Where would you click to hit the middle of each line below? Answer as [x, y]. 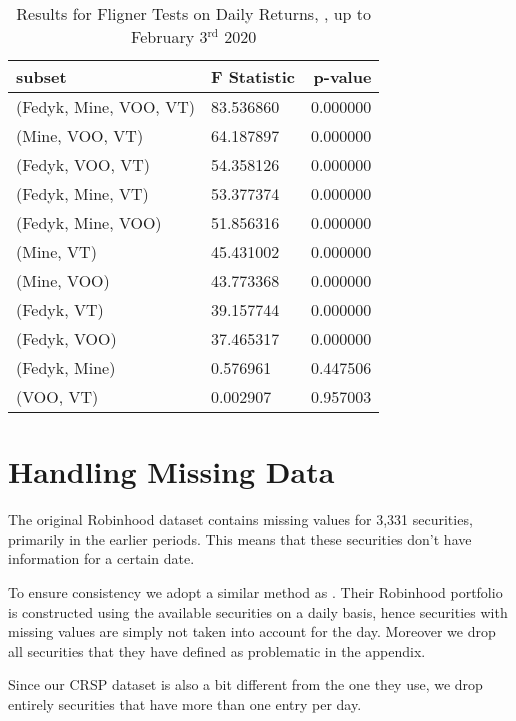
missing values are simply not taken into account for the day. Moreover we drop [252, 631]
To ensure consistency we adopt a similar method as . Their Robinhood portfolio [255, 591]
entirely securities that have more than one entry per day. [185, 703]
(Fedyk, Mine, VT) [82, 193]
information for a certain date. [101, 558]
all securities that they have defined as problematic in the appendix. [217, 650]
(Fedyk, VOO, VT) [83, 164]
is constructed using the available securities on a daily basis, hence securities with [258, 611]
